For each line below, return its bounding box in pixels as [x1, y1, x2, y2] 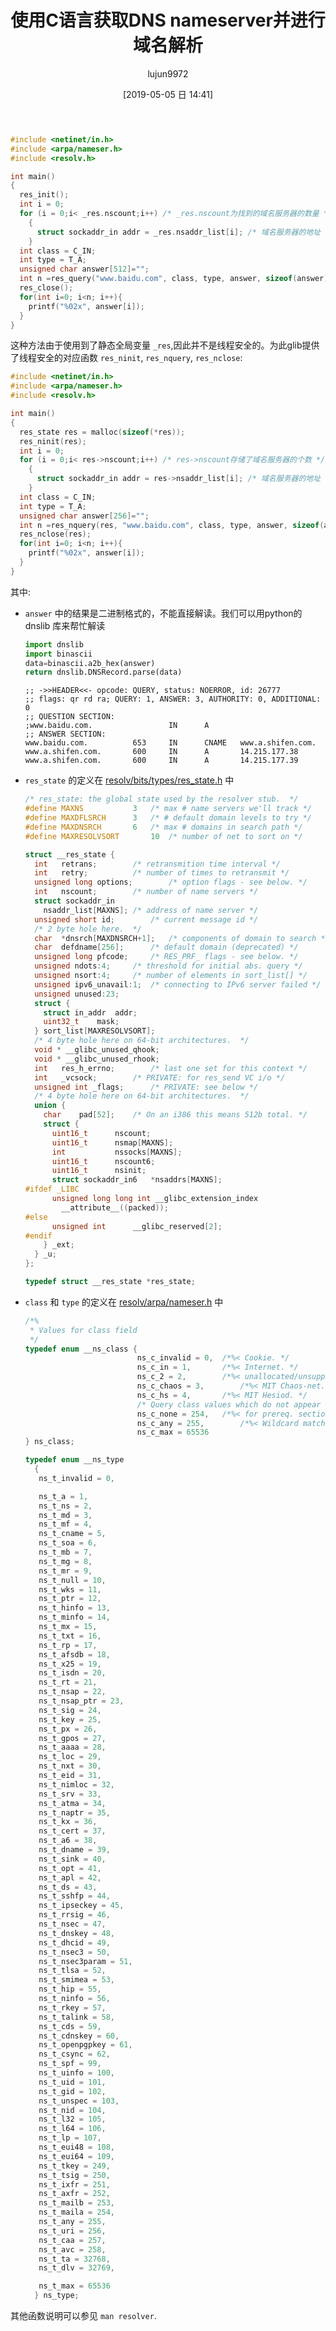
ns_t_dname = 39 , [38, 1845, 111, 1855]
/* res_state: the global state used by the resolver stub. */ [24, 794, 299, 805]
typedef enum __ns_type [24, 1455, 125, 1465]
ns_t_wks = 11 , [38, 1584, 102, 1595]
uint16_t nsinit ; [51, 1166, 147, 1176]
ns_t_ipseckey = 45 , [38, 1901, 125, 1911]
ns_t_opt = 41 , [38, 1863, 102, 1873]
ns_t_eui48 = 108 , [38, 2142, 116, 2153]
